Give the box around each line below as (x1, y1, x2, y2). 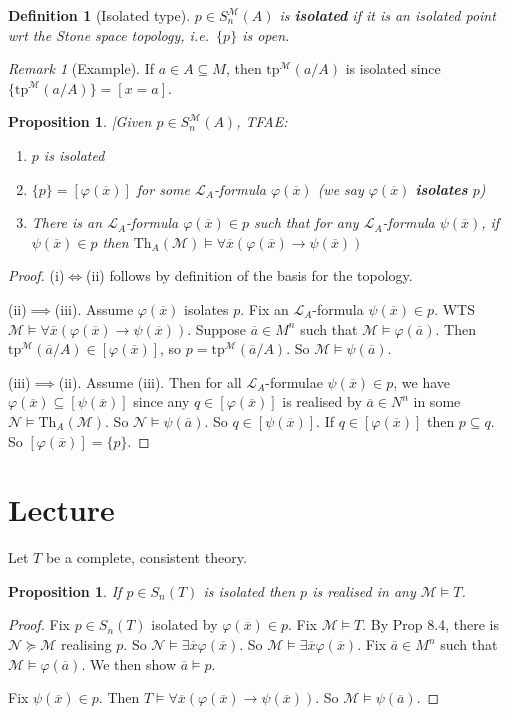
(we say (317, 178, 364, 199)
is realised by (282, 391, 362, 412)
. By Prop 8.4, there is (362, 614, 499, 635)
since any (133, 391, 190, 412)
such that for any (253, 212, 359, 233)
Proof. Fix (8, 614, 70, 635)
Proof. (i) (8, 265, 65, 286)
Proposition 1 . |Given (8, 111, 152, 132)
